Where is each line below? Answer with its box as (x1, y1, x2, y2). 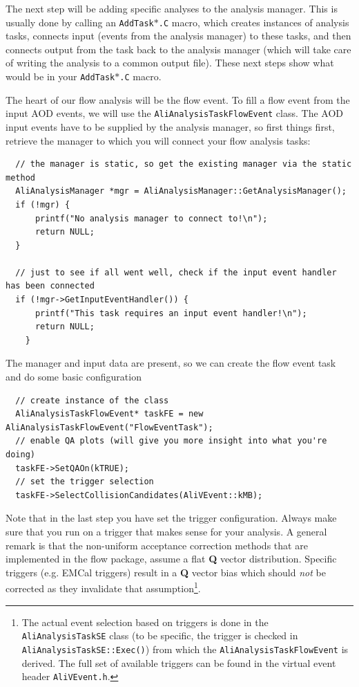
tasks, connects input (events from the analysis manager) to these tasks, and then (6, 28, 351, 43)
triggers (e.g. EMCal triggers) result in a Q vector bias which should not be (6, 565, 326, 579)
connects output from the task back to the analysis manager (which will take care (6, 42, 351, 56)
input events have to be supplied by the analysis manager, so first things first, (6, 119, 335, 134)
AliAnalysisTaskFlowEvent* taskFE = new (15, 409, 204, 419)
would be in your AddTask (6, 69, 115, 84)
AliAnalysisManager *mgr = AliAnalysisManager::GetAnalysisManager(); (15, 186, 347, 196)
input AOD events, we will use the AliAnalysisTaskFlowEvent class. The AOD (6, 106, 344, 120)
